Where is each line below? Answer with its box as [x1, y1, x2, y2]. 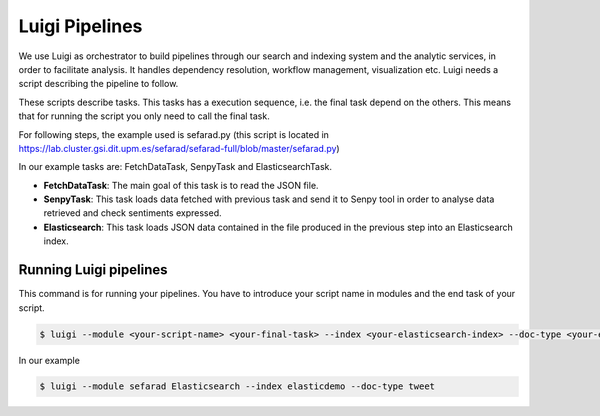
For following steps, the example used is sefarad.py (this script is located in [18, 128, 330, 140]
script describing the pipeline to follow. [18, 78, 179, 90]
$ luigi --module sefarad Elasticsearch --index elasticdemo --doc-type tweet [39, 381, 435, 392]
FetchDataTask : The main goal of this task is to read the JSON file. [43, 179, 319, 191]
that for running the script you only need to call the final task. [18, 110, 270, 122]
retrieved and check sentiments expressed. [43, 207, 222, 219]
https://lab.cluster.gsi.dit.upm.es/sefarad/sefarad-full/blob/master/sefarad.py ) [18, 142, 340, 154]
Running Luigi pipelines [18, 261, 168, 279]
